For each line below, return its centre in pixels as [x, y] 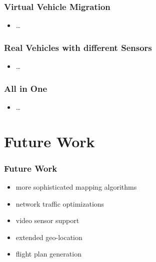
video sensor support [47, 220]
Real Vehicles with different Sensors [78, 47]
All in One [26, 88]
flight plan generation [48, 254]
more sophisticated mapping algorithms [76, 187]
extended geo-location [49, 237]
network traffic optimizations [60, 203]
